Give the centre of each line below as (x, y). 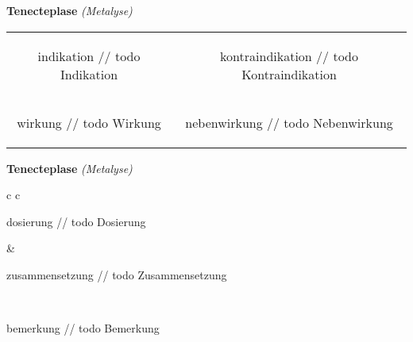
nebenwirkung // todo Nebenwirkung (289, 122)
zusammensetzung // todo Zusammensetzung (117, 274)
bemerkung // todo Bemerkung (83, 328)
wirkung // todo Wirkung (89, 122)
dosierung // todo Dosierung (76, 221)
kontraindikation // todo (289, 56)
